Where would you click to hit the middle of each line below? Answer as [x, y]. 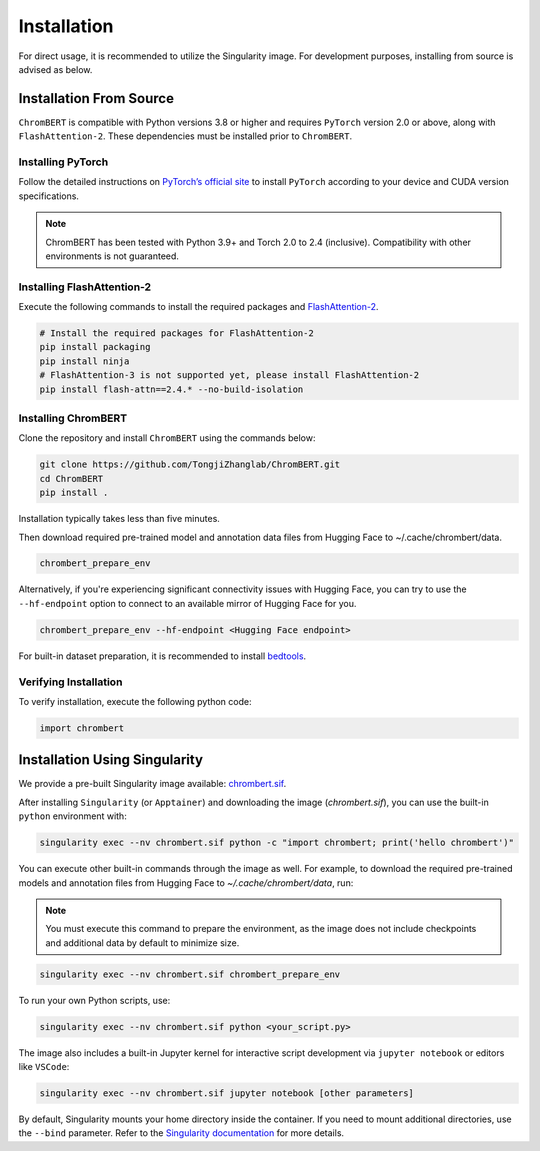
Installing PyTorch [63, 162]
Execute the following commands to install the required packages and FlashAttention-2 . [198, 307]
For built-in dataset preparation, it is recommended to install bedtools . [162, 656]
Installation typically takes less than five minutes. [119, 519]
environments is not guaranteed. [112, 256]
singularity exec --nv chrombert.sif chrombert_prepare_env [190, 974]
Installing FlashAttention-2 [85, 287]
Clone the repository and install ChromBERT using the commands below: [167, 438]
